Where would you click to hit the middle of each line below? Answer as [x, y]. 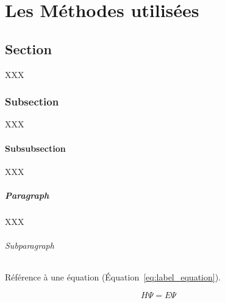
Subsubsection [35, 148]
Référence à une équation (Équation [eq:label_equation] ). [113, 277]
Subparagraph [30, 245]
